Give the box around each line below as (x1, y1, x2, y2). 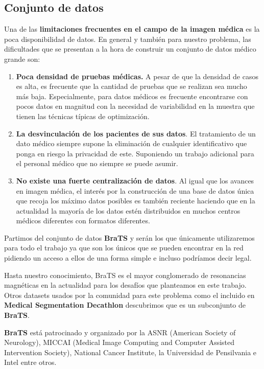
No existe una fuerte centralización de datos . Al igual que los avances (16, 175, 254, 186)
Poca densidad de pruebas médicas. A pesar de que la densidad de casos (16, 71, 258, 81)
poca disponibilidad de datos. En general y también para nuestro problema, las (4, 33, 251, 44)
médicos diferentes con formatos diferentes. (16, 215, 150, 226)
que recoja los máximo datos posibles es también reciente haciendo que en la (16, 195, 255, 206)
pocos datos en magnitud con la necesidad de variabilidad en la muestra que (16, 101, 255, 111)
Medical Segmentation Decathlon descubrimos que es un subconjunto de (4, 299, 246, 310)
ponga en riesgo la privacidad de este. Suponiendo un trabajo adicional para (16, 148, 254, 158)
